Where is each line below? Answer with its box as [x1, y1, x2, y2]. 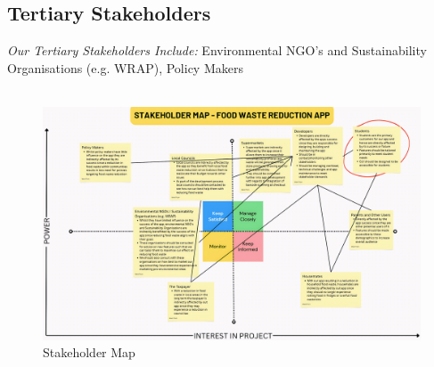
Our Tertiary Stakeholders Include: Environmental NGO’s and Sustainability [7, 41, 427, 60]
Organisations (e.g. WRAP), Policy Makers [7, 58, 243, 77]
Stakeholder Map [43, 343, 135, 362]
